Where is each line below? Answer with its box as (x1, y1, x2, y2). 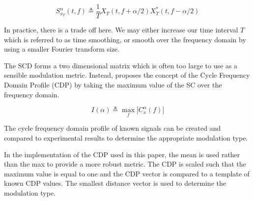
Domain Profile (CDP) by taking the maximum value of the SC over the (4, 80, 222, 90)
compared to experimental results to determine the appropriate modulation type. (4, 133, 248, 143)
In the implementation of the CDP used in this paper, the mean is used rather (4, 149, 240, 159)
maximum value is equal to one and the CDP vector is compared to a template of (4, 168, 250, 178)
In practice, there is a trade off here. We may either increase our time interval (4, 25, 238, 35)
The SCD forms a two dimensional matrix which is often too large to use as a (4, 60, 238, 70)
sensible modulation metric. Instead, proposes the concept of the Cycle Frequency (4, 70, 250, 80)
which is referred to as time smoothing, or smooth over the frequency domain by (4, 34, 246, 44)
